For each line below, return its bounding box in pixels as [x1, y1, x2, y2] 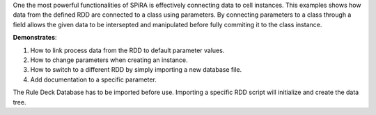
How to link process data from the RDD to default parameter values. [30, 46, 225, 54]
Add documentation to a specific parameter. [30, 75, 157, 84]
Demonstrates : [13, 33, 57, 42]
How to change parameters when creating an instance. [30, 56, 188, 64]
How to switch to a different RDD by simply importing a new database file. [30, 66, 242, 74]
